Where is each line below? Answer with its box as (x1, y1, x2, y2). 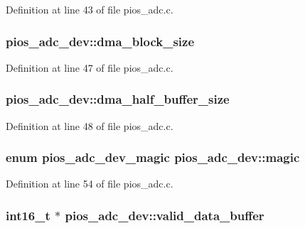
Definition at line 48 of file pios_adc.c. (6, 118, 173, 133)
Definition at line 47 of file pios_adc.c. (6, 60, 173, 75)
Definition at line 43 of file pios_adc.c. (6, 2, 173, 16)
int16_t (6, 206, 50, 224)
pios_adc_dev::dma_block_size (6, 32, 195, 50)
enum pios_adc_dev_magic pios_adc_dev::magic (6, 148, 300, 166)
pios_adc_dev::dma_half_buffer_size (6, 90, 230, 108)
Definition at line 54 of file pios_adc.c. (6, 176, 173, 191)
